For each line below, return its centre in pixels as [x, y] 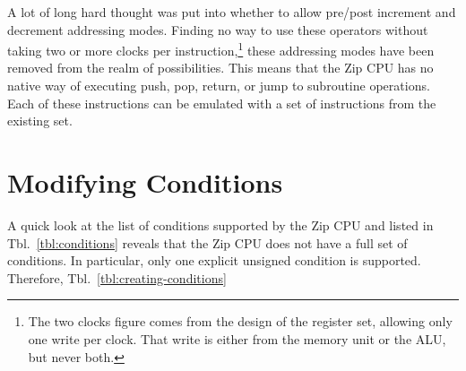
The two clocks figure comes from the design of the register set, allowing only [240, 321]
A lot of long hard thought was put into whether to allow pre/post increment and [232, 12]
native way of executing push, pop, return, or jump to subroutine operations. [219, 86]
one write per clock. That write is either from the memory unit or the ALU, [237, 338]
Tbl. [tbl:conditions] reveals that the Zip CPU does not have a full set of [207, 242]
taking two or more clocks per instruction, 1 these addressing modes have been [221, 49]
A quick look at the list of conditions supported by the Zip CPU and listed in [220, 224]
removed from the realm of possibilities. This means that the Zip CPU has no [220, 68]
